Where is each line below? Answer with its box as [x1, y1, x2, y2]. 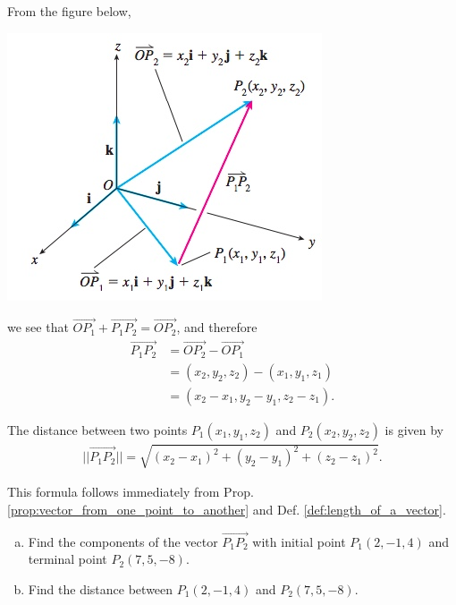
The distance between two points [7, 420, 188, 439]
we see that [7, 318, 69, 337]
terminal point [28, 550, 107, 568]
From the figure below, [7, 2, 131, 20]
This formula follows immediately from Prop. [7, 482, 254, 501]
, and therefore [176, 318, 258, 337]
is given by [384, 420, 444, 439]
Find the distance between [28, 579, 173, 598]
